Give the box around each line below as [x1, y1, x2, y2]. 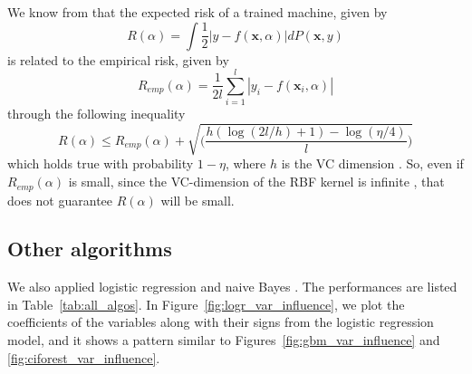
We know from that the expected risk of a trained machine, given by [7, 3, 388, 21]
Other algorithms [7, 235, 172, 263]
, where [225, 154, 266, 173]
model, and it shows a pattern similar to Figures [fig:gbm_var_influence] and [7, 331, 440, 350]
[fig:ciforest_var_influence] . [7, 348, 160, 367]
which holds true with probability [7, 154, 194, 173]
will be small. [160, 190, 235, 209]
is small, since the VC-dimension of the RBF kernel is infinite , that [68, 172, 445, 191]
